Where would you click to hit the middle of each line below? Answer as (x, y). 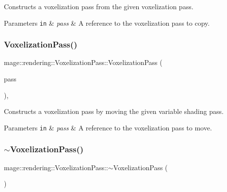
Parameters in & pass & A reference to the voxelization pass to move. (108, 127)
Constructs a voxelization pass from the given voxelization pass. (99, 6)
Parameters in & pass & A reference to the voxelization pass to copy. (107, 23)
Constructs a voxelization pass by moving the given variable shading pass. (114, 111)
